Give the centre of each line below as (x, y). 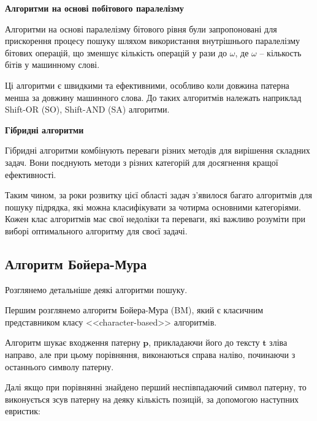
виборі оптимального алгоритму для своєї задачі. (96, 230)
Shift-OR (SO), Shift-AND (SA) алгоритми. (87, 109)
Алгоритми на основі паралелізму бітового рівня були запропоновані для (141, 28)
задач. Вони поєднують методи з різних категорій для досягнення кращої (142, 162)
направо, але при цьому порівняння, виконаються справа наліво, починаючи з (150, 355)
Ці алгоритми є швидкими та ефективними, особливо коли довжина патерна (147, 85)
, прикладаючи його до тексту (204, 342)
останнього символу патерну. (59, 366)
